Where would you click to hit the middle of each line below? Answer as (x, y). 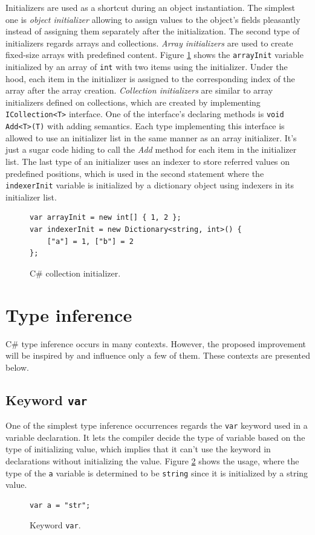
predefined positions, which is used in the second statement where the (135, 173)
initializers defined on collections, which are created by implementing (133, 102)
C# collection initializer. (75, 273)
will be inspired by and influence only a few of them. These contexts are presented (158, 355)
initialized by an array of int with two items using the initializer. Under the (147, 67)
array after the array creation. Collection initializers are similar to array (139, 90)
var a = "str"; (60, 505)
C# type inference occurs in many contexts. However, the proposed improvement (156, 343)
